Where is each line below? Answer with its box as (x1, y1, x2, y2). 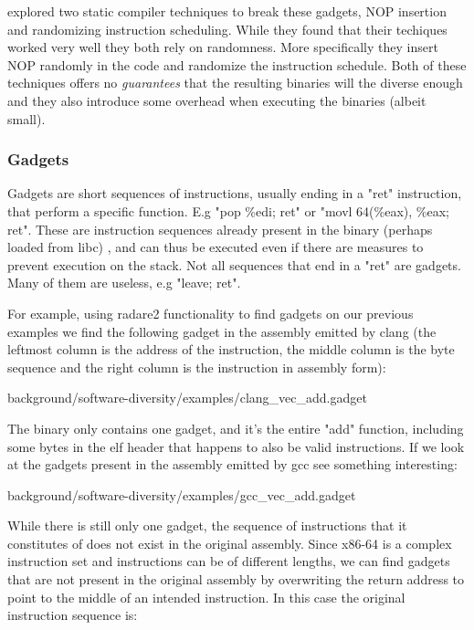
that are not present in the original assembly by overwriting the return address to (7, 570, 465, 589)
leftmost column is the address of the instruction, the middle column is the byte (7, 340, 455, 359)
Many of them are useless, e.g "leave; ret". (7, 273, 241, 292)
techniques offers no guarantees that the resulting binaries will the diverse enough (7, 73, 463, 92)
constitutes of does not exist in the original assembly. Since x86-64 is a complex (7, 533, 452, 552)
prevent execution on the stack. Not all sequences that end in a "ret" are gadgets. (7, 255, 461, 274)
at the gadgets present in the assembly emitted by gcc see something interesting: (7, 455, 458, 474)
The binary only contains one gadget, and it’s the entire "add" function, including (7, 418, 464, 437)
